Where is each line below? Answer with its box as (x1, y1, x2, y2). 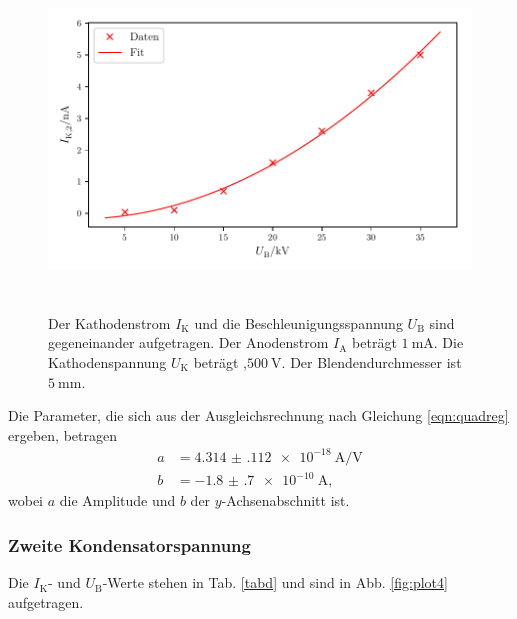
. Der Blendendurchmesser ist (281, 351, 462, 372)
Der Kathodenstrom (48, 312, 171, 333)
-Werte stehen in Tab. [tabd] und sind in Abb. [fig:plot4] (102, 572, 448, 593)
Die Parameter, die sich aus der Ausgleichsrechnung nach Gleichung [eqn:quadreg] (8, 405, 509, 426)
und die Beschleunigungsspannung (194, 312, 403, 333)
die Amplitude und (59, 490, 176, 511)
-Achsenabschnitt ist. (221, 490, 350, 511)
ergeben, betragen (8, 424, 117, 445)
